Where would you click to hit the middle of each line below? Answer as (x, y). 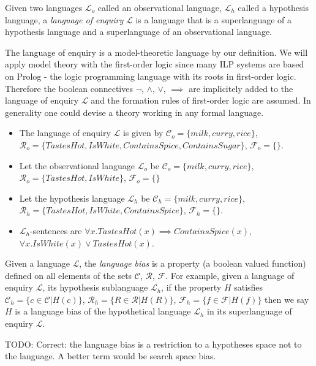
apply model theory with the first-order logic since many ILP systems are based (155, 64)
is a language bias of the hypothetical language (103, 311)
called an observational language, (160, 7)
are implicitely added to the (241, 88)
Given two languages (44, 7)
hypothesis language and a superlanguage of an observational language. (138, 32)
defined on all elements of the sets (69, 275)
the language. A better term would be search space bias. (111, 356)
